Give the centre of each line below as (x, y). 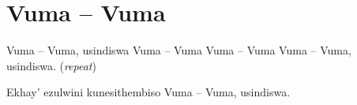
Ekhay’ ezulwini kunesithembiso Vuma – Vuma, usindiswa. (148, 92)
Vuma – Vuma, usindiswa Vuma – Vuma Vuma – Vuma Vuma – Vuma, (179, 50)
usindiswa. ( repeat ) (51, 65)
